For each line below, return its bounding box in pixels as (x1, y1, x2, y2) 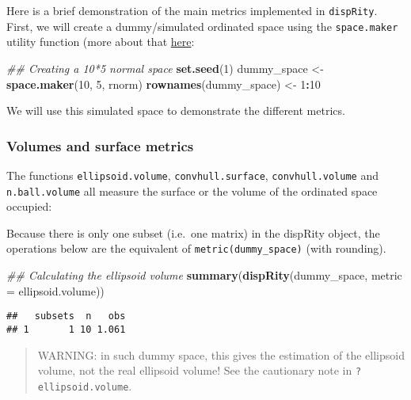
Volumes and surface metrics (6, 135, 194, 155)
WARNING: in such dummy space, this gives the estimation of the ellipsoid (37, 346, 405, 363)
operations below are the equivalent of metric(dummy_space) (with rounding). (6, 240, 386, 257)
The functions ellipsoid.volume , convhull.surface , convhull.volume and (6, 166, 379, 183)
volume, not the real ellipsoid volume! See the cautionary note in (37, 362, 352, 379)
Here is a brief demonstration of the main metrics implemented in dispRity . (6, 2, 378, 18)
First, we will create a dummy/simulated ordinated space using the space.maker (6, 17, 398, 34)
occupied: (6, 198, 52, 215)
